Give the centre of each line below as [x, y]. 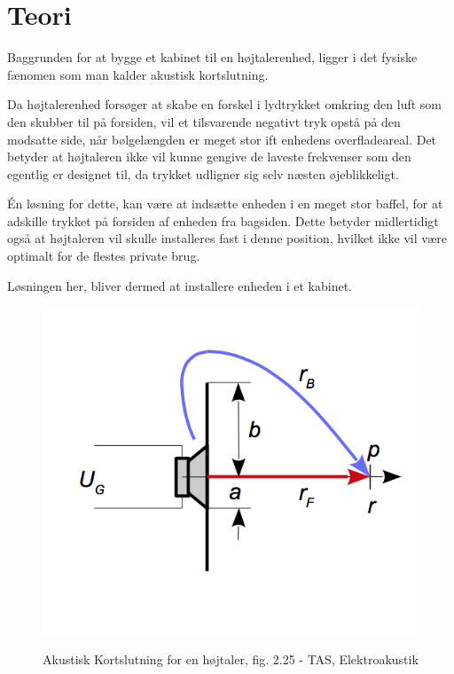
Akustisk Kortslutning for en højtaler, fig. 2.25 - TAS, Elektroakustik [231, 658]
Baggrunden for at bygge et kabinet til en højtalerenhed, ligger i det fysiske [212, 57]
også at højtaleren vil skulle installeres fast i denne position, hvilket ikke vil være [227, 238]
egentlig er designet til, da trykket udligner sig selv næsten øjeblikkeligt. [203, 173]
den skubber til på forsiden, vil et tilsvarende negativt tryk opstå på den [204, 121]
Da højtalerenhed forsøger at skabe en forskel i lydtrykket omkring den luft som [224, 104]
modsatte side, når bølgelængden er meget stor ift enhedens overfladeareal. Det [222, 139]
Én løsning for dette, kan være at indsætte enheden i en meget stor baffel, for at [225, 204]
